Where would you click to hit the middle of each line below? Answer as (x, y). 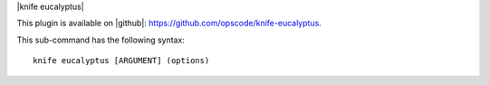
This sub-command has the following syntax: (101, 40)
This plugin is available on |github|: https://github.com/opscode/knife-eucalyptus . (169, 24)
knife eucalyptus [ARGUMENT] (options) (121, 61)
